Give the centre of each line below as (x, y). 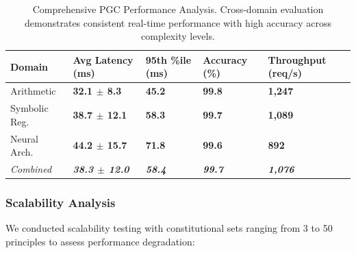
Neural (24, 138)
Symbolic (29, 108)
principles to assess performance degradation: (100, 241)
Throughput (297, 59)
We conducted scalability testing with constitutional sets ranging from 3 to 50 (169, 228)
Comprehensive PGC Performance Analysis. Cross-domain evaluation (178, 9)
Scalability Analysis (61, 202)
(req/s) (285, 73)
